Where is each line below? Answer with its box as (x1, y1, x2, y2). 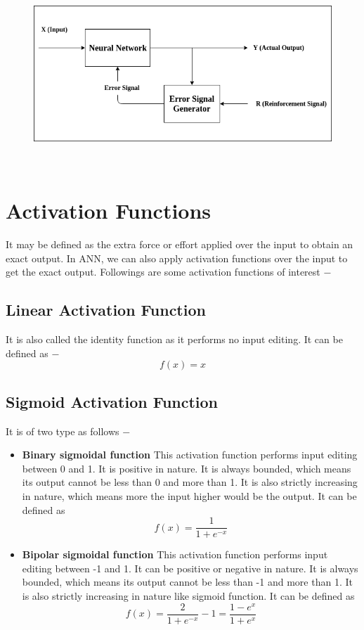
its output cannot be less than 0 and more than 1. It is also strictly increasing (22, 475, 358, 489)
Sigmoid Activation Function (6, 390, 219, 412)
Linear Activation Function (6, 299, 206, 321)
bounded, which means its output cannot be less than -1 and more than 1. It (22, 574, 353, 589)
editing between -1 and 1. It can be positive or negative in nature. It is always (22, 560, 358, 575)
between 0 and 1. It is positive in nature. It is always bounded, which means (22, 461, 351, 475)
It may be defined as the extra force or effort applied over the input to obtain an (6, 237, 353, 252)
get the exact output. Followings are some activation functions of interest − (6, 264, 332, 279)
